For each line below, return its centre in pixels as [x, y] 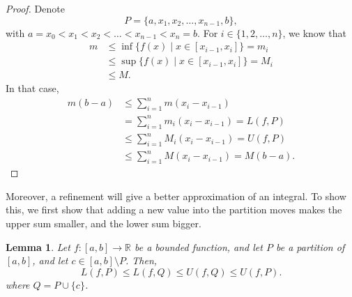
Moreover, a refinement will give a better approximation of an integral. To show [176, 196]
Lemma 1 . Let [38, 246]
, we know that [314, 32]
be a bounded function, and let [198, 246]
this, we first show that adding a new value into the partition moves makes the [174, 210]
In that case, [32, 88]
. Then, [141, 260]
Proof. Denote [35, 8]
